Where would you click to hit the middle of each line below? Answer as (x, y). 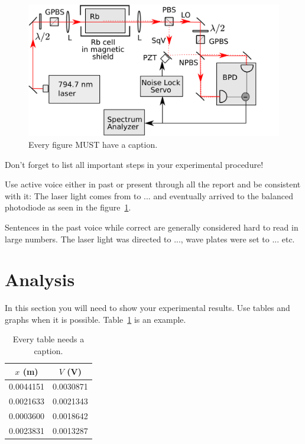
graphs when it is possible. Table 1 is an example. (95, 319)
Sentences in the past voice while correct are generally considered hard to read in (152, 227)
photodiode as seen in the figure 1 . (68, 207)
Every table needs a (48, 339)
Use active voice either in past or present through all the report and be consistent (153, 184)
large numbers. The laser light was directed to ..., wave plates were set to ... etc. (150, 239)
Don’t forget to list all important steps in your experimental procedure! (134, 164)
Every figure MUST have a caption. (93, 144)
